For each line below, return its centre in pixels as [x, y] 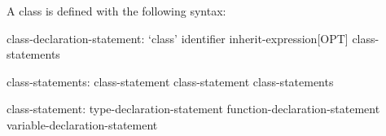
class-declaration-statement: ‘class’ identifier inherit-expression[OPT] [178, 38]
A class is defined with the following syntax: [116, 11]
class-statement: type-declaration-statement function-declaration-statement [193, 109]
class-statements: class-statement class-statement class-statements [170, 81]
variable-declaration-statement [82, 124]
